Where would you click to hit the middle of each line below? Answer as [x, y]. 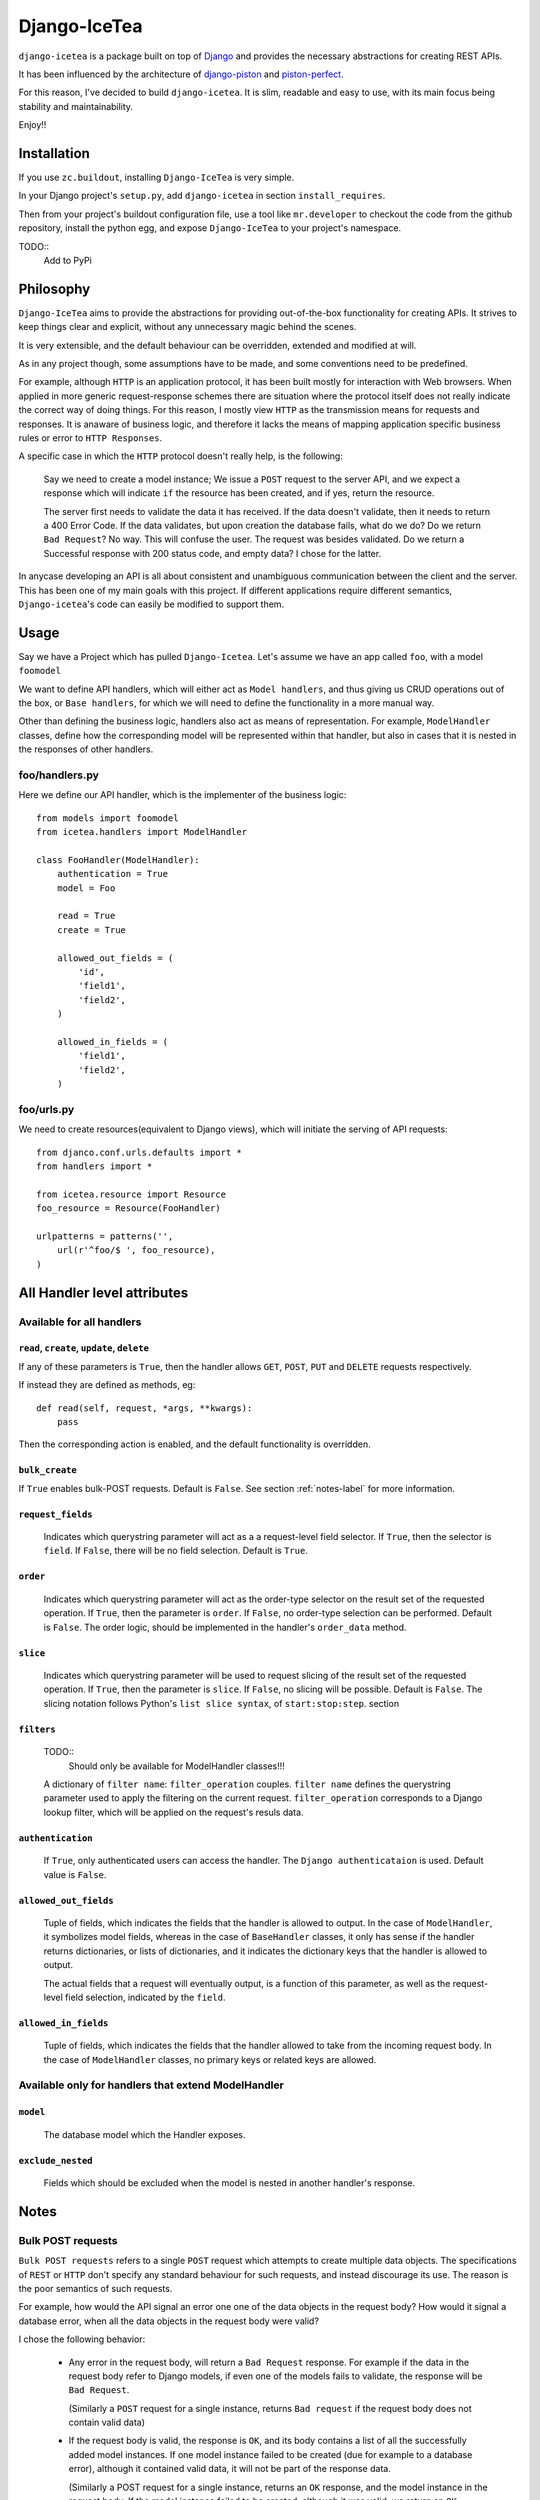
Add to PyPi [67, 260]
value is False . [75, 1874]
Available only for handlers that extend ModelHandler [151, 2085]
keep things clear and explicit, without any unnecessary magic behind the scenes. [187, 327]
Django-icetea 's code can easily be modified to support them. [151, 604]
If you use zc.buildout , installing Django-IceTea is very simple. [156, 177]
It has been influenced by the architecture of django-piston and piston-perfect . [181, 74]
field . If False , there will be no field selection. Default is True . [176, 1551]
